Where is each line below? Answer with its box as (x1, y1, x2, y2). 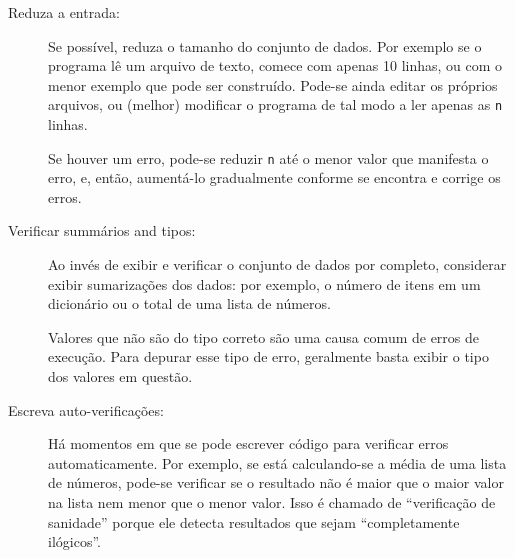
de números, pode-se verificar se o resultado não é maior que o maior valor (48, 472, 504, 493)
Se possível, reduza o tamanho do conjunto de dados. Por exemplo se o (48, 35, 482, 56)
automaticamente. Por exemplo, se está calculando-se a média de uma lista (48, 452, 507, 473)
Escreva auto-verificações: (8, 399, 164, 420)
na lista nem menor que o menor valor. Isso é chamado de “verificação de (48, 492, 496, 512)
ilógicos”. (48, 531, 101, 552)
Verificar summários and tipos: (8, 220, 196, 241)
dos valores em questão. (48, 366, 193, 387)
